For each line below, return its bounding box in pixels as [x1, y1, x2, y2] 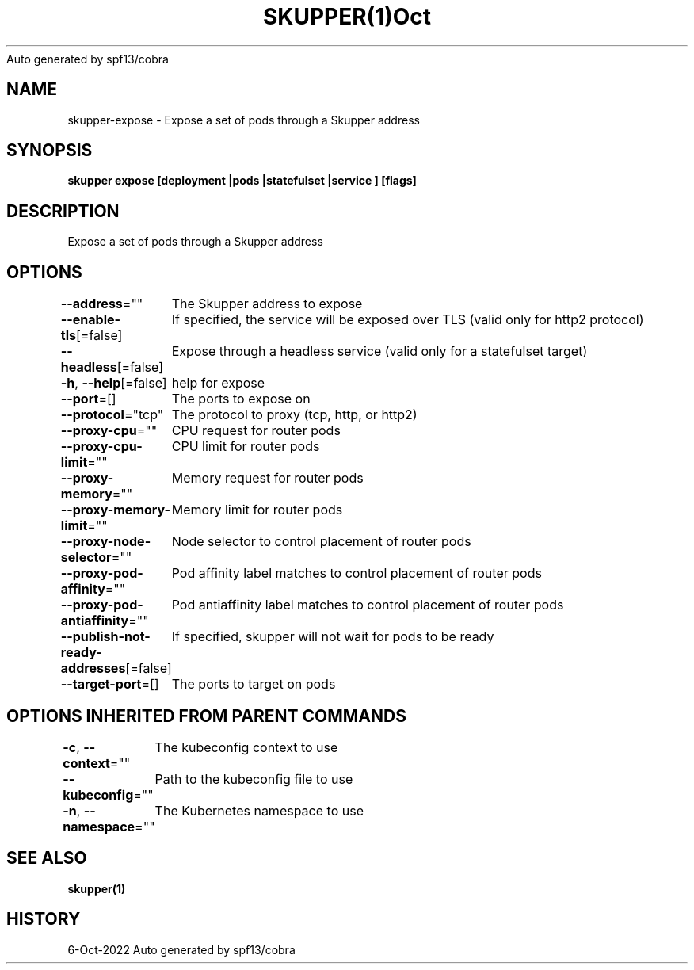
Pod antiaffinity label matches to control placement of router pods [171, 597, 564, 613]
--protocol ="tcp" [60, 407, 164, 423]
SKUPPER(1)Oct [262, 3, 432, 30]
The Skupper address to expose [171, 296, 363, 312]
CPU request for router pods [171, 422, 341, 439]
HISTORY [6, 909, 81, 930]
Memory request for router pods [171, 470, 364, 487]
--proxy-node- [60, 533, 151, 550]
